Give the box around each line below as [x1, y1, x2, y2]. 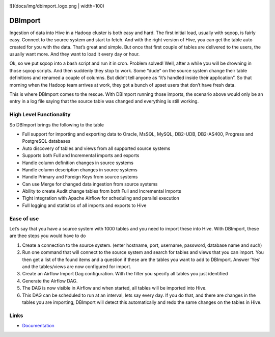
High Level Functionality [9, 111, 71, 118]
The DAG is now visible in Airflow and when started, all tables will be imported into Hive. [22, 285, 207, 291]
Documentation [22, 323, 54, 329]
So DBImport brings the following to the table [9, 121, 104, 127]
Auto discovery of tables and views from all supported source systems [22, 145, 171, 151]
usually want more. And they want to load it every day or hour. [9, 51, 140, 57]
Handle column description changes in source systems [22, 166, 137, 173]
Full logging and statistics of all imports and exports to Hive [22, 202, 147, 209]
